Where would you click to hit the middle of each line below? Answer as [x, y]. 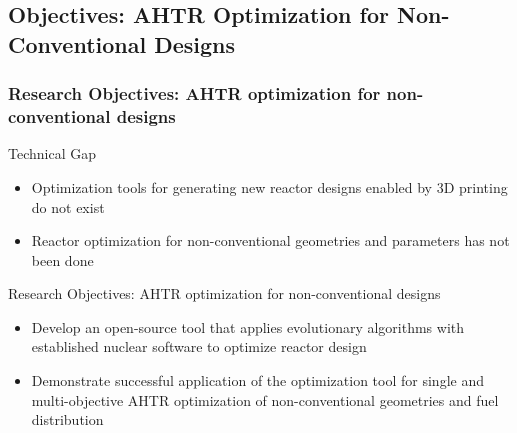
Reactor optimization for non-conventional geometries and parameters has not [270, 240]
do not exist [68, 206]
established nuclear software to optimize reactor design [199, 346]
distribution [67, 419]
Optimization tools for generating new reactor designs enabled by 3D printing [269, 186]
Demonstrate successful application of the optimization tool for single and [257, 380]
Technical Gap [52, 153]
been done [62, 259]
